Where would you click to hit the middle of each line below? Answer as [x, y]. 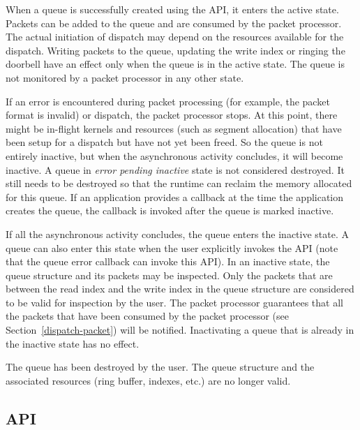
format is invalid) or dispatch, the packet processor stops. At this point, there [172, 115]
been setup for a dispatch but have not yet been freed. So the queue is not [164, 142]
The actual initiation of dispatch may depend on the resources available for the [175, 37]
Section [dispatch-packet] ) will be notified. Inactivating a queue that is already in [180, 330]
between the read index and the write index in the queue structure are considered [180, 289]
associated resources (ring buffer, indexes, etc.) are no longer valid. [148, 380]
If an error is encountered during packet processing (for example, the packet [168, 101]
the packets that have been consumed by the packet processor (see [147, 316]
